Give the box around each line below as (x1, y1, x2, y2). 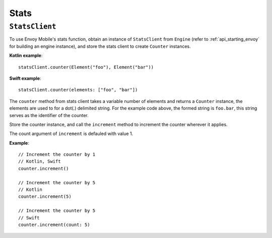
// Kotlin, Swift (18, 159, 61, 164)
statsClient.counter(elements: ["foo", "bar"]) (18, 87, 138, 93)
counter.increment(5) (18, 194, 72, 199)
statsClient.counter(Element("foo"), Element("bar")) (18, 64, 154, 70)
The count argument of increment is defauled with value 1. (9, 131, 133, 137)
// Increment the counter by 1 (18, 152, 96, 158)
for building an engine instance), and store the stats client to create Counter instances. (9, 43, 191, 49)
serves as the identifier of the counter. (9, 112, 89, 118)
